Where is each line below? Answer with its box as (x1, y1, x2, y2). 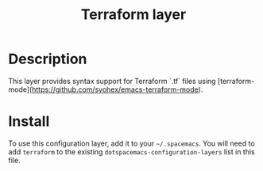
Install (8, 112, 50, 131)
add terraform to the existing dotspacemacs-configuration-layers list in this (8, 146, 256, 156)
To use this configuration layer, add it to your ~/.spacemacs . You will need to (8, 139, 256, 148)
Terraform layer (80, 6, 187, 24)
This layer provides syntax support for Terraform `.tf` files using (8, 76, 216, 85)
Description (8, 50, 87, 68)
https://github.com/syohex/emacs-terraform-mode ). (31, 85, 203, 94)
